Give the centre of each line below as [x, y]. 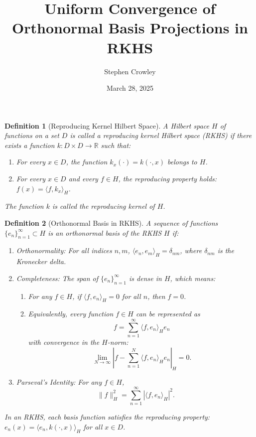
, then [156, 296]
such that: [116, 145]
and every [83, 179]
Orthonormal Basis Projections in [130, 28]
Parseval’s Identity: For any [59, 381]
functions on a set [32, 135]
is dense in [145, 278]
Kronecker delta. [41, 261]
